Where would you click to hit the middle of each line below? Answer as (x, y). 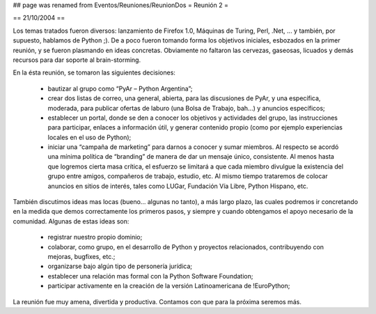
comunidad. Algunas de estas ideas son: (71, 221)
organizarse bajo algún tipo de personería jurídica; (120, 266)
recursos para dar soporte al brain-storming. (77, 60)
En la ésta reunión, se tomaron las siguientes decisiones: (94, 72)
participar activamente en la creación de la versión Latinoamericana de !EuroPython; (169, 286)
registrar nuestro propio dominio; (95, 237)
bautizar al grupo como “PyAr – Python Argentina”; (120, 88)
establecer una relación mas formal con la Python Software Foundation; (150, 276)
